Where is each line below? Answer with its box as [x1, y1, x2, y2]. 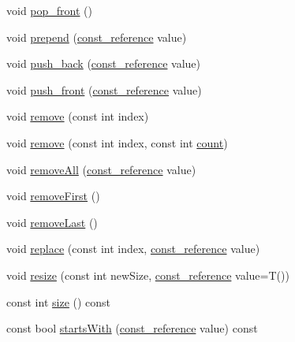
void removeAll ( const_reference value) [6, 161, 196, 177]
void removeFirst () [6, 188, 100, 204]
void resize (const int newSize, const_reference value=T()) [6, 266, 289, 283]
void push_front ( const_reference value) [6, 81, 202, 98]
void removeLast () [6, 214, 98, 230]
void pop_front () [6, 2, 92, 18]
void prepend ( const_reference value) [6, 28, 187, 45]
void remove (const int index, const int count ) [6, 134, 228, 151]
